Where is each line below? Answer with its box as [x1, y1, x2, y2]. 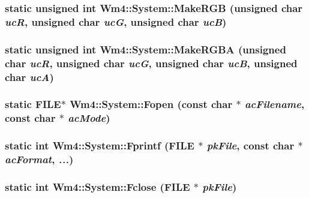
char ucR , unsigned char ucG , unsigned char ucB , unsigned [5, 55, 298, 70]
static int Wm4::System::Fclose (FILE [5, 179, 190, 194]
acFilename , [244, 97, 305, 112]
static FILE [5, 97, 61, 112]
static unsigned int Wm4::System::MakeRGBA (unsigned [5, 41, 286, 56]
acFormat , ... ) [5, 152, 74, 167]
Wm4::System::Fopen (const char [70, 97, 233, 112]
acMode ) [68, 110, 110, 125]
